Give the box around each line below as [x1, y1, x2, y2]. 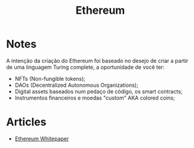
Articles [6, 115, 47, 129]
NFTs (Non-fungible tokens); [14, 75, 85, 82]
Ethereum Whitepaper [14, 135, 69, 142]
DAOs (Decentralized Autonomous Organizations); [14, 81, 138, 89]
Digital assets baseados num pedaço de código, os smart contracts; [14, 87, 183, 95]
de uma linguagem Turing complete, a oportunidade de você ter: [6, 64, 165, 71]
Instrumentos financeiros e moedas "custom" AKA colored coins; [14, 94, 175, 101]
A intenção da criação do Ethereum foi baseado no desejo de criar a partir [6, 57, 189, 64]
